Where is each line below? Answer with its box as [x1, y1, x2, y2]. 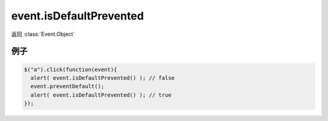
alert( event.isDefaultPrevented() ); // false [30, 74, 175, 81]
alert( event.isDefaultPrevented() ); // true [30, 91, 172, 99]
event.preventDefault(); [30, 83, 104, 90]
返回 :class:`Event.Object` [11, 30, 75, 38]
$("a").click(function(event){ [24, 66, 118, 73]
